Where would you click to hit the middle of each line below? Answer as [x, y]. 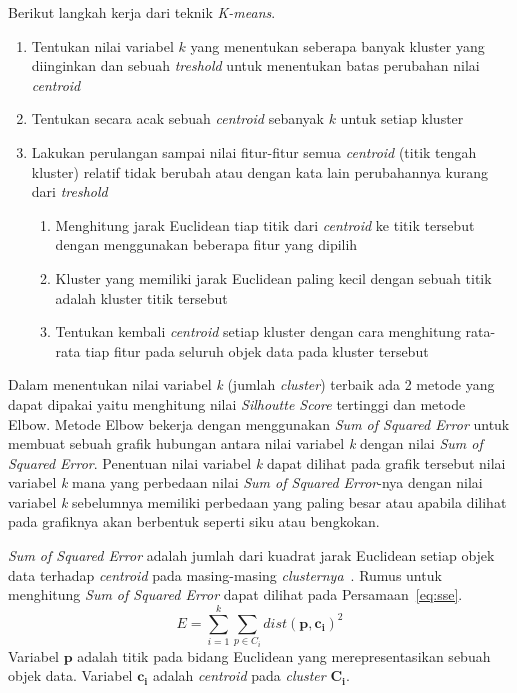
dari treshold [69, 191]
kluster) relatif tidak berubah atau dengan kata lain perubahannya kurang [259, 171]
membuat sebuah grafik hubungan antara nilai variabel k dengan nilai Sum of [245, 443]
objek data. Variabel [70, 675]
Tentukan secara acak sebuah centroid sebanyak [177, 118]
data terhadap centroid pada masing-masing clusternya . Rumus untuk [225, 574]
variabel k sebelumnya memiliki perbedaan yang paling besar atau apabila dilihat [257, 501]
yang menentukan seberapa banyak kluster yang [337, 45]
